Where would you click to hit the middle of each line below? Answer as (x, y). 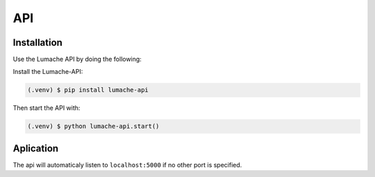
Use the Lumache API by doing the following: (77, 59)
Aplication (36, 148)
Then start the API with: (47, 108)
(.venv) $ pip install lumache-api (88, 90)
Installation (37, 43)
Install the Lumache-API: (48, 72)
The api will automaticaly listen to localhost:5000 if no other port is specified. (127, 165)
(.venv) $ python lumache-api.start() (93, 127)
